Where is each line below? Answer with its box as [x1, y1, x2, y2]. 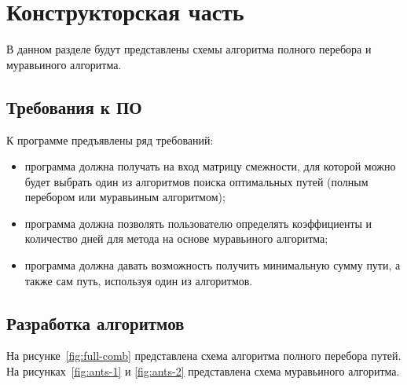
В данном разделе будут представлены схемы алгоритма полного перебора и [6, 41, 372, 57]
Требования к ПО [6, 94, 142, 119]
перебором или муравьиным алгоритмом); [24, 189, 225, 205]
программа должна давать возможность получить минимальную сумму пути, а [24, 257, 401, 273]
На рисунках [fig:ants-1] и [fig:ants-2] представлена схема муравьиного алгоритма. [6, 363, 400, 379]
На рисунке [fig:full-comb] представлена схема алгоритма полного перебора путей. [6, 347, 401, 364]
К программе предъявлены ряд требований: [6, 131, 214, 148]
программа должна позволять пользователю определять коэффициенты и [24, 214, 372, 231]
